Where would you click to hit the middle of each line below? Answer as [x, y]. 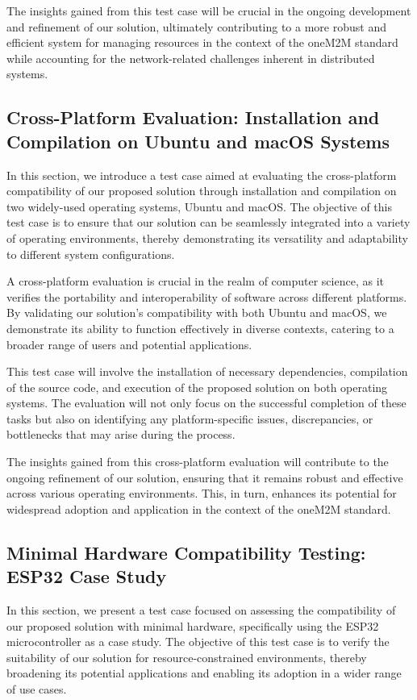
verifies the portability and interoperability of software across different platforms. [207, 296]
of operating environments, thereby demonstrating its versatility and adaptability [207, 237]
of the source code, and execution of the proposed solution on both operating [197, 387]
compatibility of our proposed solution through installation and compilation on [202, 191]
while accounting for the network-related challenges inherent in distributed [191, 58]
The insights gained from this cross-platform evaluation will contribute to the [198, 462]
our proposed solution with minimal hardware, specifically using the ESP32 [193, 625]
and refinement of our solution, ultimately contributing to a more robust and [196, 26]
